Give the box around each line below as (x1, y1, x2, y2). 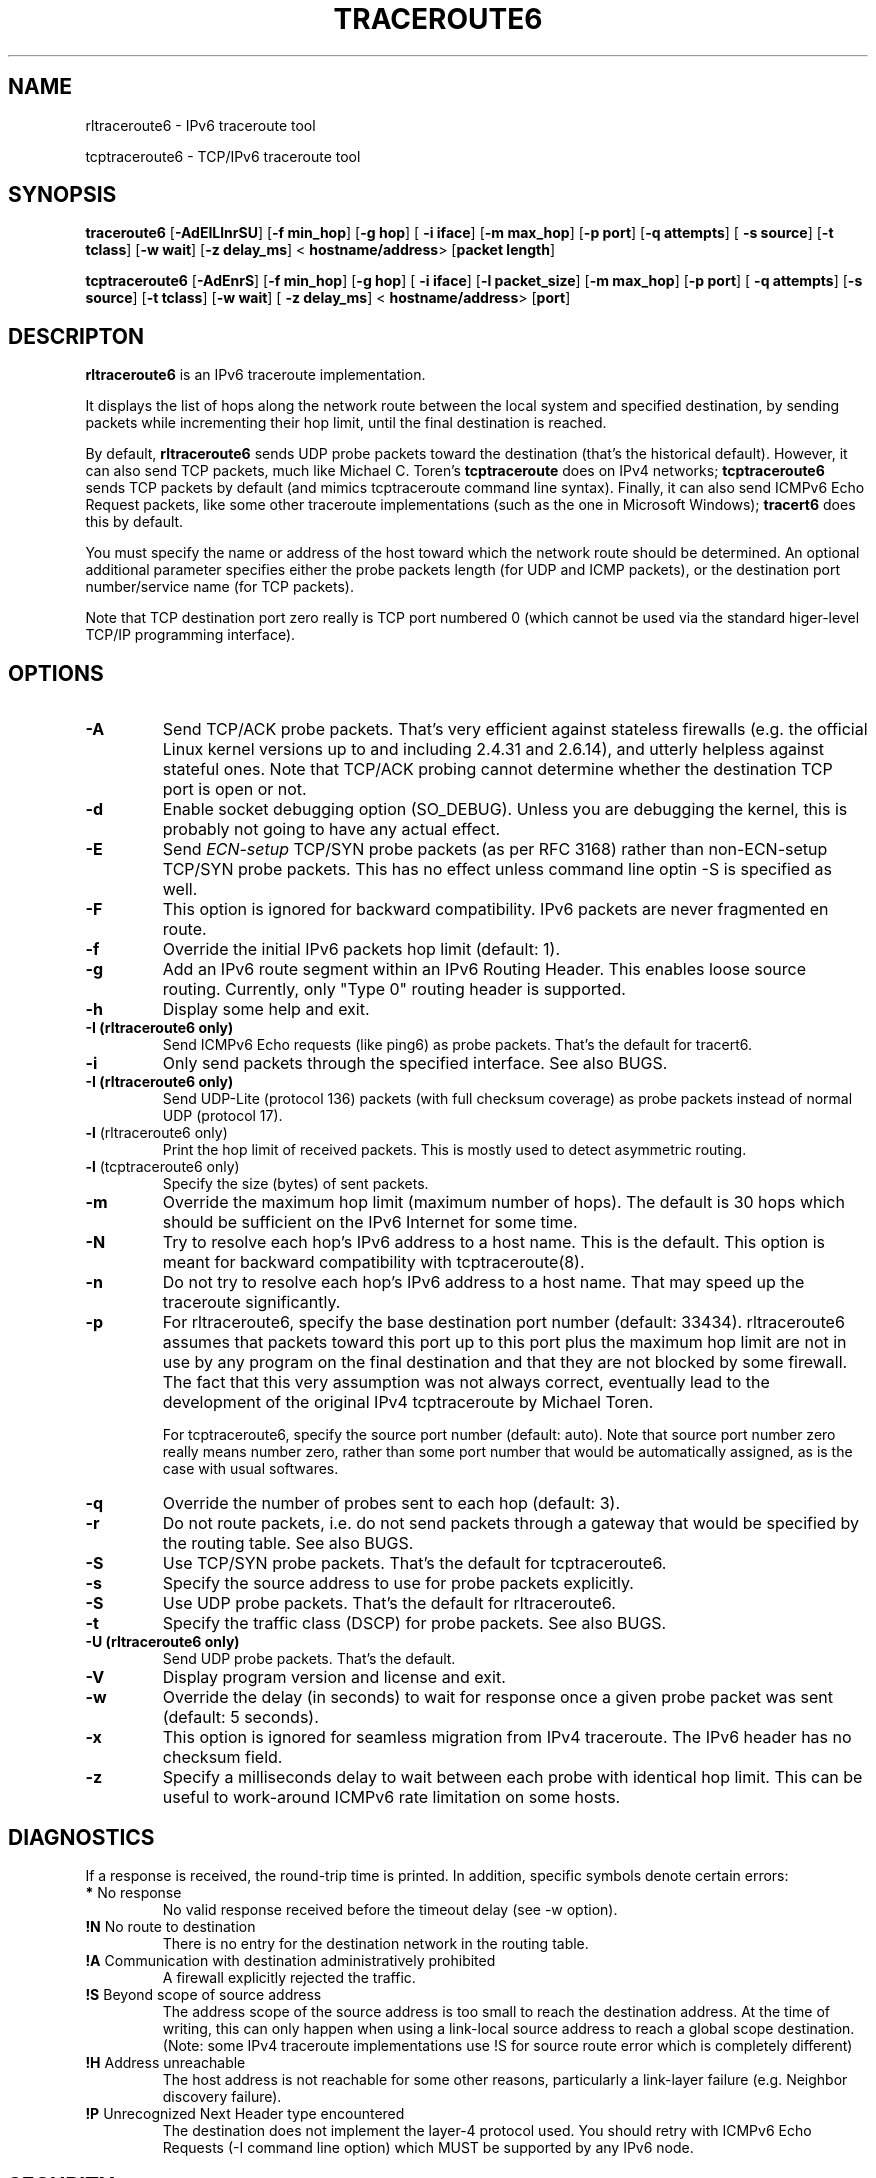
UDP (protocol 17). (162, 1107, 283, 1125)
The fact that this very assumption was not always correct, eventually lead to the (162, 1372, 770, 1393)
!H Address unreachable (85, 2053, 246, 2071)
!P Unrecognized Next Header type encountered (85, 2104, 405, 2122)
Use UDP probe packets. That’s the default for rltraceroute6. (162, 1593, 616, 1614)
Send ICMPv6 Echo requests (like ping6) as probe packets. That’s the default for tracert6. (162, 1036, 752, 1054)
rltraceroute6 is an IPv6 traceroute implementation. (85, 366, 426, 384)
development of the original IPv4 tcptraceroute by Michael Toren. (162, 1392, 654, 1413)
